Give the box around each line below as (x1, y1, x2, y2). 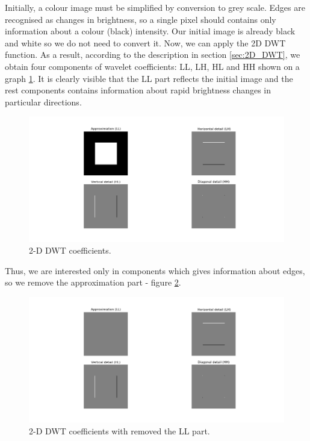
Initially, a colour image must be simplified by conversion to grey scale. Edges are (5, 1, 305, 13)
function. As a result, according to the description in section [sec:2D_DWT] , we (5, 48, 300, 61)
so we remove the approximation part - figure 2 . (5, 276, 181, 289)
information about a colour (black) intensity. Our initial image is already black (5, 25, 296, 37)
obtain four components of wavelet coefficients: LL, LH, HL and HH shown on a (5, 60, 300, 72)
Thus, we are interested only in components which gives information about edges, (5, 264, 305, 277)
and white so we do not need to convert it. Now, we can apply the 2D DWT (5, 36, 286, 49)
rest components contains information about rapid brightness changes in (5, 84, 271, 96)
